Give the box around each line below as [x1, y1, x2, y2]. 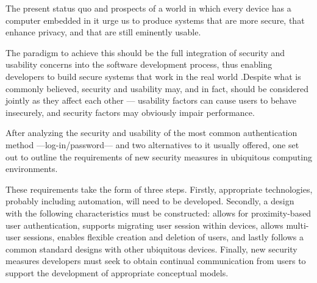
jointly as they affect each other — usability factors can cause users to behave [5, 94, 296, 107]
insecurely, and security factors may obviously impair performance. [5, 106, 255, 118]
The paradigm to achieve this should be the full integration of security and [5, 46, 285, 59]
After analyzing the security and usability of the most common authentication [5, 126, 297, 139]
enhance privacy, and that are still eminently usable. [5, 26, 201, 38]
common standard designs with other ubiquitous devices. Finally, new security [5, 242, 297, 255]
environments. [5, 162, 58, 175]
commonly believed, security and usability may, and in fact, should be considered [5, 82, 309, 95]
